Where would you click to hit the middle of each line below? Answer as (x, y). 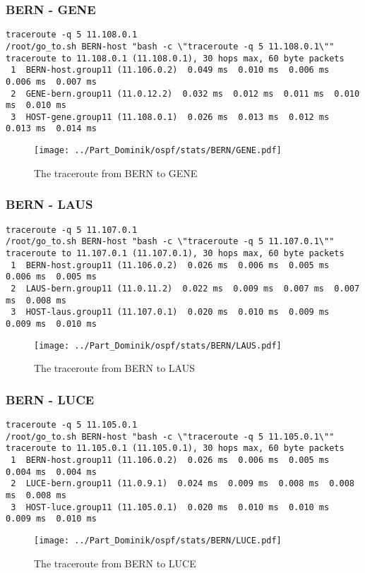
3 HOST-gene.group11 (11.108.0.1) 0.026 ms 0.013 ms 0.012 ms (170, 117)
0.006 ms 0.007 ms (51, 82)
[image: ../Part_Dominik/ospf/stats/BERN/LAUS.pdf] (158, 345)
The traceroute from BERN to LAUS (114, 368)
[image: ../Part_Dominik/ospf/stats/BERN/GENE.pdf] (158, 151)
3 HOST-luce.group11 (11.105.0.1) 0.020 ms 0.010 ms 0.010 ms (170, 507)
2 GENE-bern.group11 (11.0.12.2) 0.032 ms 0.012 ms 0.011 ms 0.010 (185, 94)
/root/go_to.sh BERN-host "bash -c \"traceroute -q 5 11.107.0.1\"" (170, 242)
